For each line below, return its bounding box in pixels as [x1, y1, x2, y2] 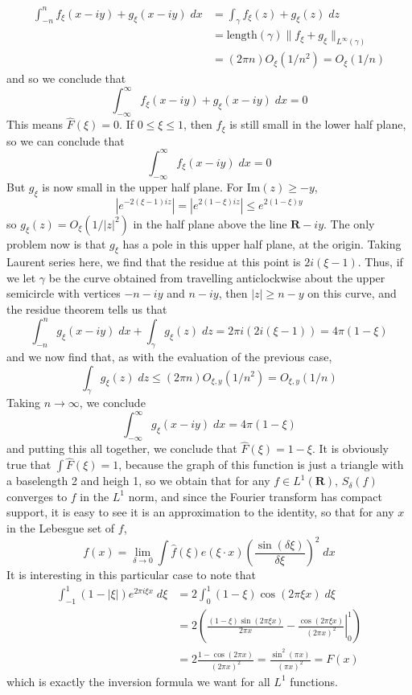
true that [6, 456, 51, 473]
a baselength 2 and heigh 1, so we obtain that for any [6, 472, 270, 489]
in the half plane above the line [133, 215, 287, 232]
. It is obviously [311, 440, 389, 457]
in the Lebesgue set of [6, 520, 115, 537]
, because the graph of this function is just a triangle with [118, 456, 404, 473]
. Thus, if [357, 253, 403, 270]
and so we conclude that [6, 70, 126, 87]
